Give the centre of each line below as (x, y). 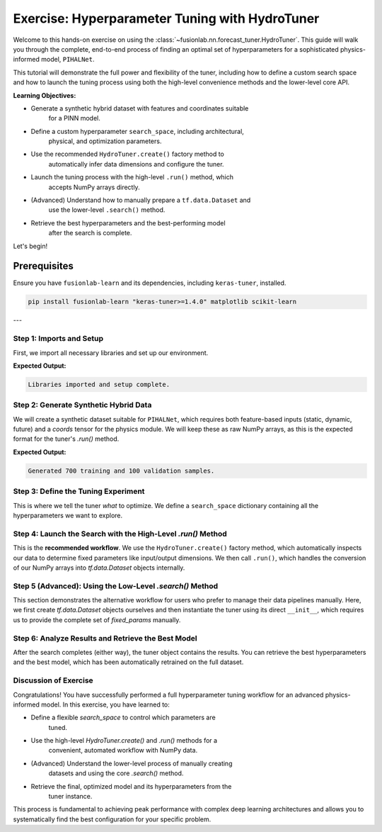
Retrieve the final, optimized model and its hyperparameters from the (131, 786)
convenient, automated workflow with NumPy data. (123, 751)
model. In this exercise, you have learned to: (105, 704)
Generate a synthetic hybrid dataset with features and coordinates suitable (140, 108)
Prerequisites (43, 266)
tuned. (58, 727)
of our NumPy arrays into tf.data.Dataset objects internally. (99, 568)
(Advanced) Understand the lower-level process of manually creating (132, 763)
